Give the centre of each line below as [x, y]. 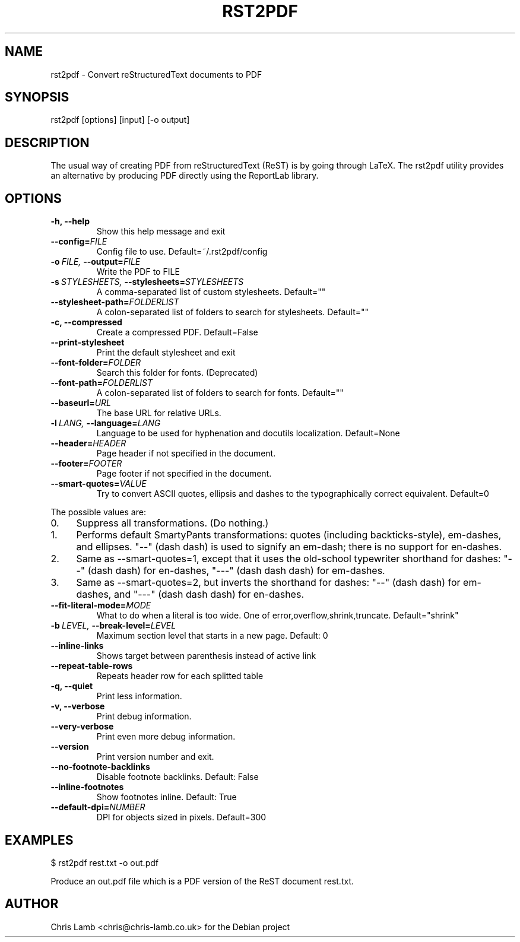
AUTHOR [32, 904]
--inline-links [77, 646]
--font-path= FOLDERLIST [102, 383]
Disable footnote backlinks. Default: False [177, 777]
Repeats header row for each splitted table [180, 676]
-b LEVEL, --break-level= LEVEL [113, 626]
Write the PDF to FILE [138, 272]
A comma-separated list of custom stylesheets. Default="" [211, 292]
